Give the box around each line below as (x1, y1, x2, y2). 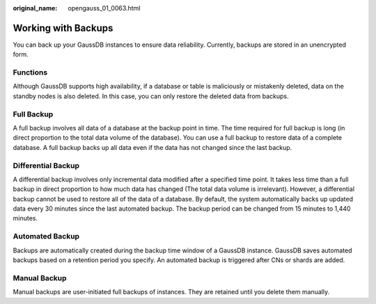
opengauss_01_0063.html (68, 4, 141, 12)
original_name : (13, 4, 58, 12)
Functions (13, 68, 48, 77)
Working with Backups (13, 22, 113, 34)
